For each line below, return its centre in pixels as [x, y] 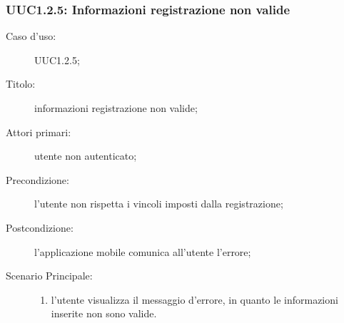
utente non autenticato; [86, 156]
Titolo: [21, 84]
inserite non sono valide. [104, 313]
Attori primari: [39, 132]
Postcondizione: [40, 227]
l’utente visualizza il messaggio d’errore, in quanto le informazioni [194, 299]
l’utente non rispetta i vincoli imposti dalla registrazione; [159, 204]
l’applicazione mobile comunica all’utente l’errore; [143, 251]
